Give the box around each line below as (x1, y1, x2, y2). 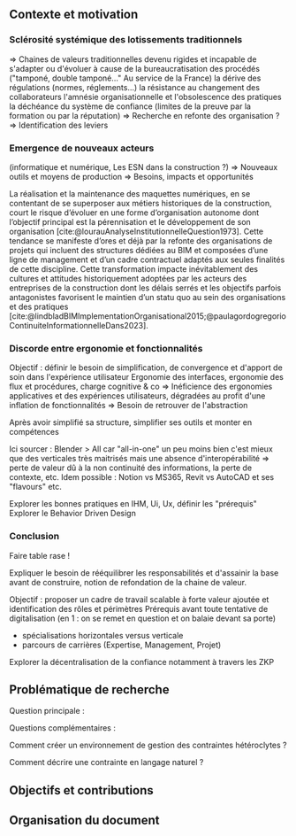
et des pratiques (9, 301, 69, 312)
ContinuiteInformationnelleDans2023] (9, 320, 147, 330)
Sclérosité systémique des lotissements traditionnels (9, 34, 243, 46)
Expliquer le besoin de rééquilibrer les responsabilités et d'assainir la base (9, 567, 279, 578)
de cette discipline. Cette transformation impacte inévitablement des (9, 263, 259, 274)
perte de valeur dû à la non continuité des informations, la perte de (9, 462, 253, 473)
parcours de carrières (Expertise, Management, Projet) (21, 639, 222, 650)
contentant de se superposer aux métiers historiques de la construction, (9, 197, 272, 208)
